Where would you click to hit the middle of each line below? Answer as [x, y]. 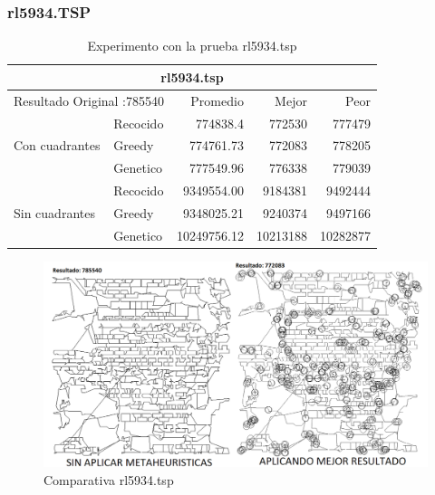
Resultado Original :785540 [89, 100]
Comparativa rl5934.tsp [109, 479]
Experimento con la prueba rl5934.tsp [192, 46]
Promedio [217, 100]
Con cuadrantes [57, 145]
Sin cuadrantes [54, 212]
